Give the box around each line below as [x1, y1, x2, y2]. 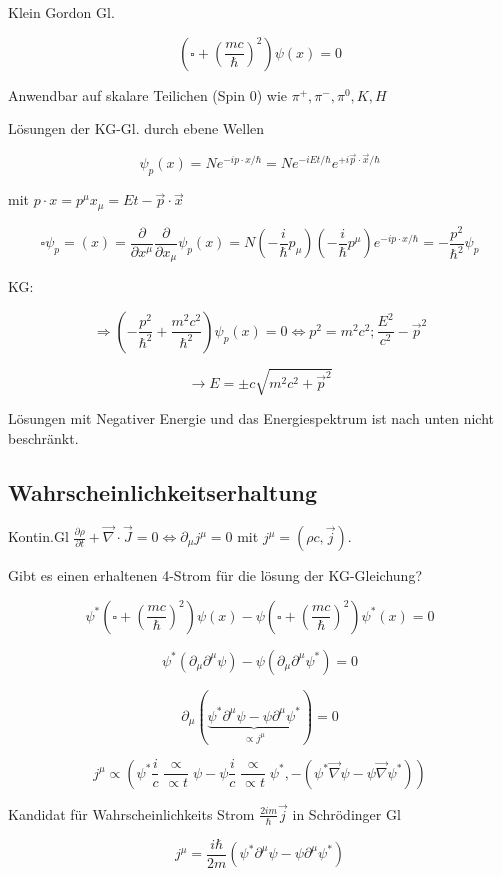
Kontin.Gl [8, 526, 69, 547]
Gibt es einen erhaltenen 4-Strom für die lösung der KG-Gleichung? [8, 565, 423, 586]
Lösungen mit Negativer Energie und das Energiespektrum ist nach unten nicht [8, 408, 495, 429]
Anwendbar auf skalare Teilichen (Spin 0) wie [8, 84, 288, 105]
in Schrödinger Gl [292, 803, 401, 824]
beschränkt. [8, 428, 79, 448]
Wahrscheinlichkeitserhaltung [8, 476, 318, 507]
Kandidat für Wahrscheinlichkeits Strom [8, 803, 255, 824]
